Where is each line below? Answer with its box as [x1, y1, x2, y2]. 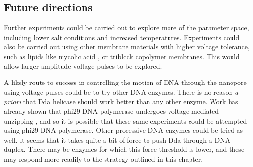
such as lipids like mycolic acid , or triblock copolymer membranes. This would [4, 51, 240, 61]
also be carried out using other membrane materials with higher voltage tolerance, [4, 42, 250, 52]
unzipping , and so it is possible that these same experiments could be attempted [4, 115, 247, 125]
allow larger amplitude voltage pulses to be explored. [4, 61, 162, 71]
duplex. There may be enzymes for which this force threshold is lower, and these [4, 144, 245, 154]
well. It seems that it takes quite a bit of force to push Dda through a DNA [4, 134, 231, 145]
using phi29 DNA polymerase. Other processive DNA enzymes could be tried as [4, 125, 243, 135]
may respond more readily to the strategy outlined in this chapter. [4, 153, 203, 164]
